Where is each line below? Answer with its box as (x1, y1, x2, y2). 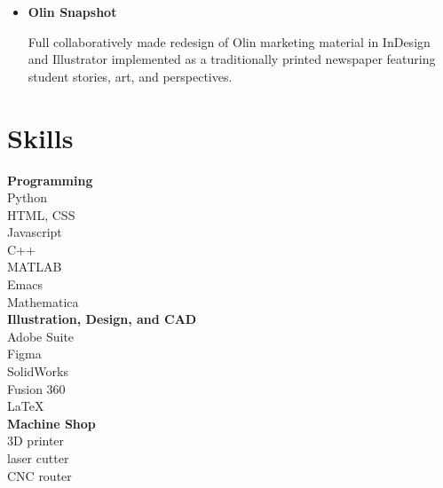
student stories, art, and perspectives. (28, 67, 233, 85)
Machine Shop (7, 413, 96, 432)
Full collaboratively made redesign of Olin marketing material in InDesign (28, 32, 431, 51)
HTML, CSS (7, 205, 75, 224)
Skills (7, 119, 74, 155)
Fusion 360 (7, 379, 66, 397)
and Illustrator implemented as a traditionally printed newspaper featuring (28, 50, 436, 68)
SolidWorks (7, 362, 68, 381)
